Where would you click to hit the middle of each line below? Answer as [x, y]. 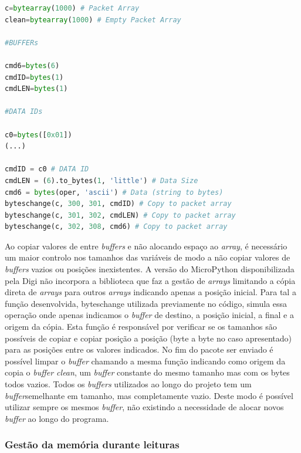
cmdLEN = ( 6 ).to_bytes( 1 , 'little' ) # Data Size [102, 180]
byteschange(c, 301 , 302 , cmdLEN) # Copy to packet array [120, 215]
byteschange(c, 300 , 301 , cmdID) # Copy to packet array [118, 204]
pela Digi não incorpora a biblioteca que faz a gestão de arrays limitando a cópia [150, 280]
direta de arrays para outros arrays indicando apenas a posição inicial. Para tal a [150, 292]
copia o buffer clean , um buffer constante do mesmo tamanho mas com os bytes [147, 372]
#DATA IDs [24, 112]
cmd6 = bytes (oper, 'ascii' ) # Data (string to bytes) [114, 192]
